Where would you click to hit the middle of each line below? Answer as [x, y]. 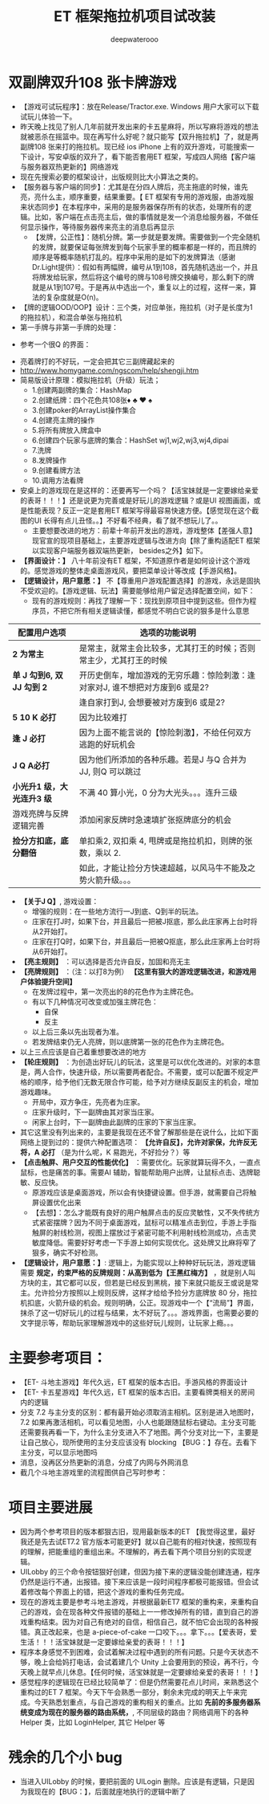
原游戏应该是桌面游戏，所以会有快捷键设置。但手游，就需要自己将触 [144, 1192]
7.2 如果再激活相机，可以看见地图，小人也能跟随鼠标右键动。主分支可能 [138, 1422]
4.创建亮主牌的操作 [63, 420]
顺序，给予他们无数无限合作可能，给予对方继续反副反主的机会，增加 [146, 1081]
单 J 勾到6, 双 [38, 675]
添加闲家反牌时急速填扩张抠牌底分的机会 [155, 820]
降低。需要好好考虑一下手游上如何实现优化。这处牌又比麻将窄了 [151, 1242]
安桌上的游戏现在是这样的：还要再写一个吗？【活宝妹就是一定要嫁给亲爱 [139, 490]
